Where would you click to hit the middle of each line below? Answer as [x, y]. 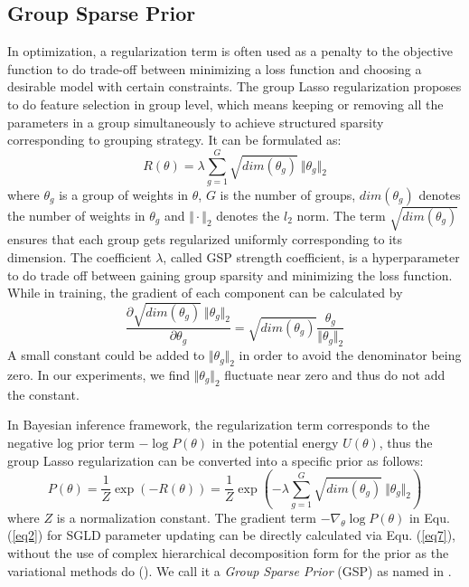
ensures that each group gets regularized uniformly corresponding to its [205, 239]
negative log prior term [71, 442]
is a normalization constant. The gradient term [186, 517]
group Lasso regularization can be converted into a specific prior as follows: [216, 460]
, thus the [406, 442]
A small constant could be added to [106, 355]
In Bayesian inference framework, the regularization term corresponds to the [219, 425]
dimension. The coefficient [80, 257]
